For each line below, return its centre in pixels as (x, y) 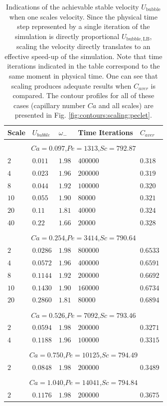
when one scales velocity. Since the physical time (83, 16)
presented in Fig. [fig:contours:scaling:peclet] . (83, 115)
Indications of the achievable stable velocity (73, 7)
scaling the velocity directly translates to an (83, 46)
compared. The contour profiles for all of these (83, 95)
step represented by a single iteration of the (83, 26)
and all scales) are (126, 105)
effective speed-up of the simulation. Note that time (83, 56)
